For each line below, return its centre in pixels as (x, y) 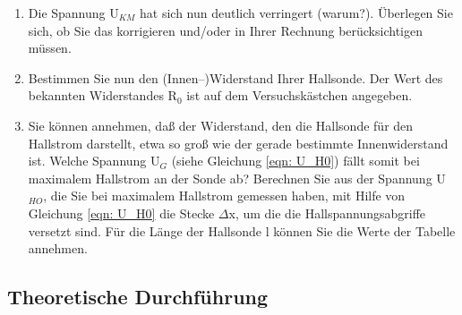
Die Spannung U (73, 13)
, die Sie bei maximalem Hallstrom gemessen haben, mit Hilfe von (224, 196)
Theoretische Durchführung (138, 297)
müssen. (50, 48)
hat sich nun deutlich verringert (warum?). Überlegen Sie (296, 13)
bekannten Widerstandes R (103, 95)
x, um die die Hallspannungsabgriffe (327, 213)
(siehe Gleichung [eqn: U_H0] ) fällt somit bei (295, 161)
